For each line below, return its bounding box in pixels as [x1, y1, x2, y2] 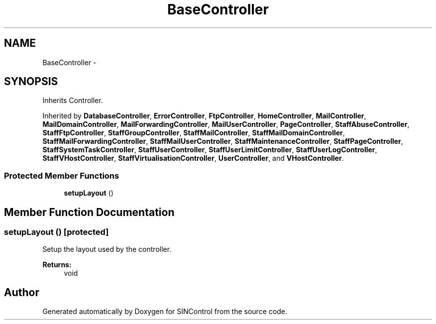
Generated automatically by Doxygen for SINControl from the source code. [42, 307, 287, 316]
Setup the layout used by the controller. [42, 245, 172, 254]
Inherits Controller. [42, 96, 103, 105]
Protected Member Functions [4, 170, 119, 181]
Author [4, 286, 39, 299]
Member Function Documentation [4, 206, 175, 218]
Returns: [42, 260, 72, 269]
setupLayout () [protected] [4, 227, 109, 237]
